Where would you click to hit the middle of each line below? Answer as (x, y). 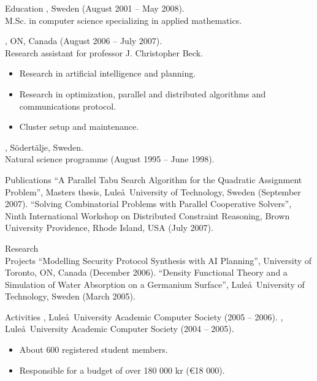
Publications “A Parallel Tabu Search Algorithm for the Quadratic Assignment (154, 179)
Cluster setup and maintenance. (79, 126)
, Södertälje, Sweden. (44, 147)
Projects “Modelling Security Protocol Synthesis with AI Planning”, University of (158, 260)
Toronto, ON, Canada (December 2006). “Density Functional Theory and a (146, 272)
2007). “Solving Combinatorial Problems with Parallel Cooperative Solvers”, (148, 204)
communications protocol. (68, 106)
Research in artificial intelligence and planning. (108, 73)
